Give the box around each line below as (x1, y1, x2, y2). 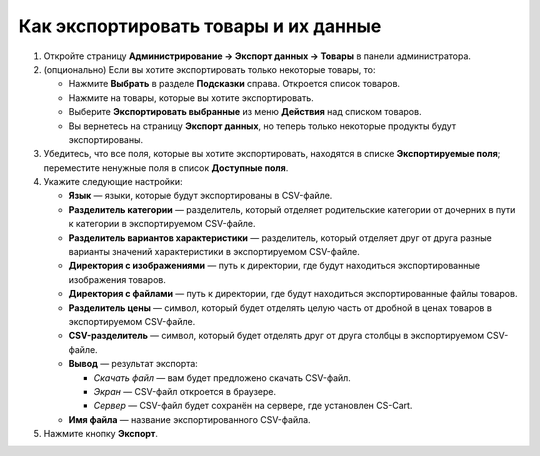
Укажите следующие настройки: (43, 176, 183, 188)
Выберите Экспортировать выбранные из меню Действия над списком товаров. (68, 106, 422, 118)
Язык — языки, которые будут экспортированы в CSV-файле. (68, 190, 333, 202)
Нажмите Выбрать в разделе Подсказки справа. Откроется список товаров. (68, 78, 400, 90)
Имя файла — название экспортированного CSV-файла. (68, 413, 311, 425)
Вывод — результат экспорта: (68, 358, 199, 370)
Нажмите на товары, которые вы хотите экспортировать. (68, 91, 314, 104)
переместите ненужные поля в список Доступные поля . (43, 161, 289, 174)
